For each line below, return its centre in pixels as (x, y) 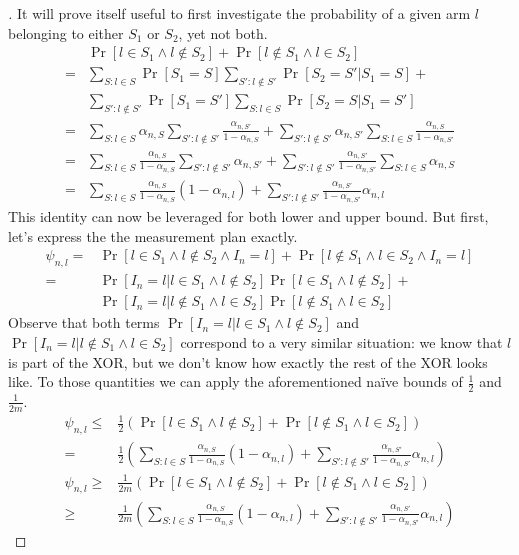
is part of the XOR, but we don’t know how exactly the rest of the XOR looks (248, 361)
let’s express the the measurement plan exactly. (153, 235)
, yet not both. (223, 32)
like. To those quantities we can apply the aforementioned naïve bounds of (235, 381)
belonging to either (66, 32)
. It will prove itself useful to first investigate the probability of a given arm (239, 13)
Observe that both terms (84, 322)
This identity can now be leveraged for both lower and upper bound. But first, (248, 216)
